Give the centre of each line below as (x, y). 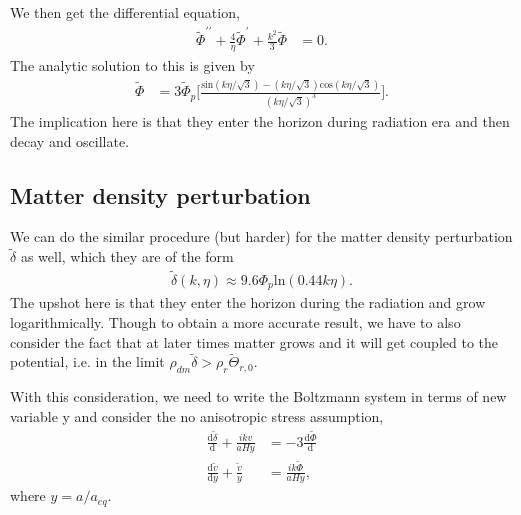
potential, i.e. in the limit (87, 361)
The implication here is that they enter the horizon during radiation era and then (260, 120)
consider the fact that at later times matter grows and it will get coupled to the (254, 341)
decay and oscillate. (70, 140)
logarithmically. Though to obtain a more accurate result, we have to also (235, 322)
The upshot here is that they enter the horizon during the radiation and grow (248, 302)
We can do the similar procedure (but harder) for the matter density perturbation (261, 236)
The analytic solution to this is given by (132, 65)
